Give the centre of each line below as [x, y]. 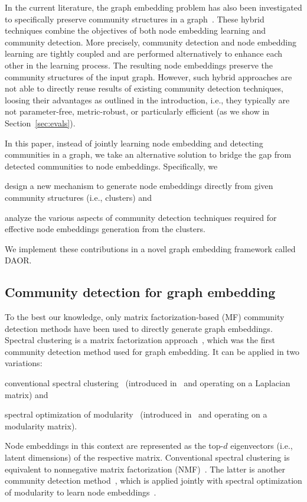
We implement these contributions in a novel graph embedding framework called [150, 248]
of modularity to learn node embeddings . [81, 492]
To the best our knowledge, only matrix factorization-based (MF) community [145, 317]
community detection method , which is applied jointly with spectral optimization [153, 480]
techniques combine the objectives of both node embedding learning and [135, 30]
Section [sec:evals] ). [40, 123]
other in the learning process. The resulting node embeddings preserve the [139, 65]
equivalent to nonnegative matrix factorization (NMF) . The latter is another [145, 469]
